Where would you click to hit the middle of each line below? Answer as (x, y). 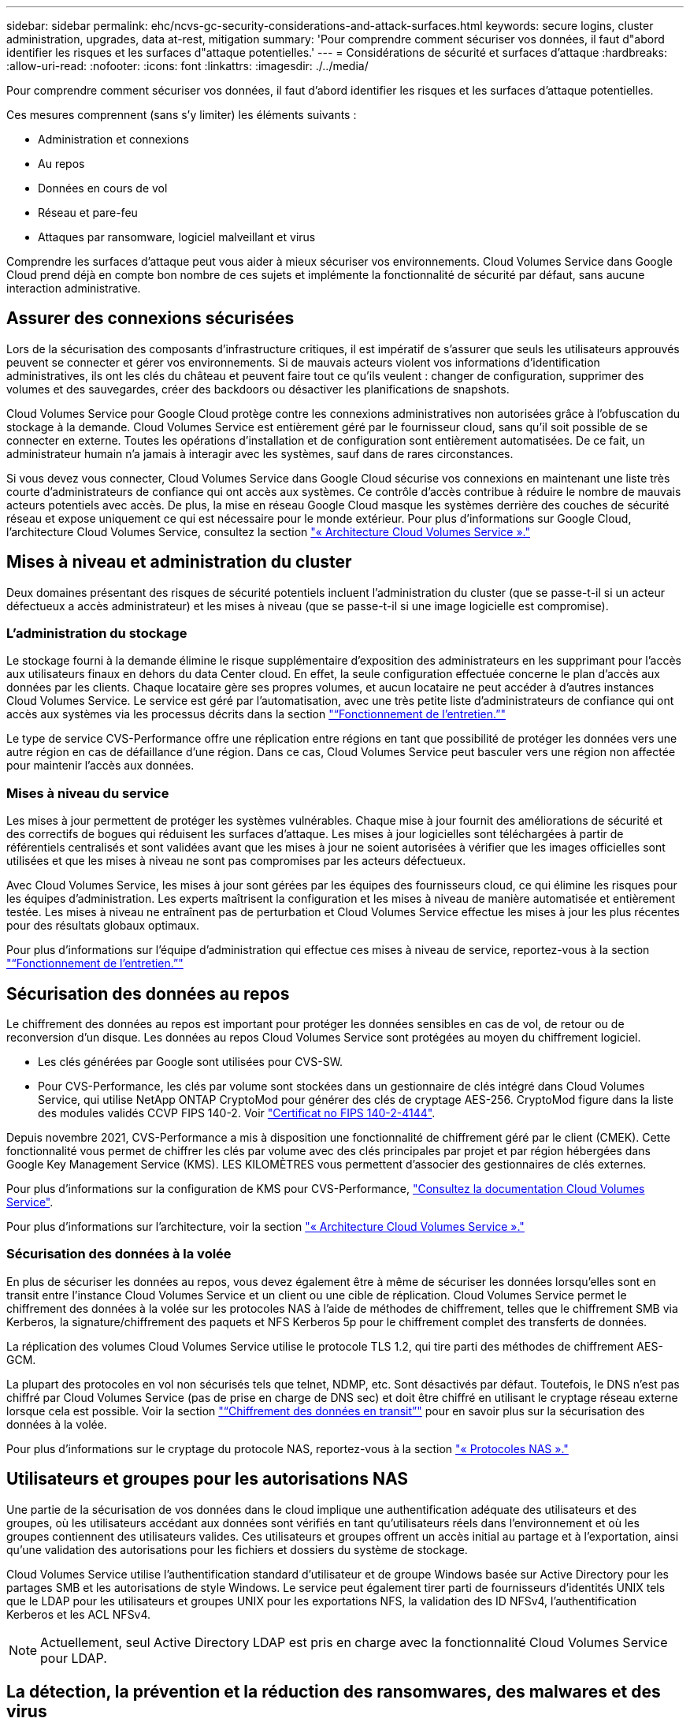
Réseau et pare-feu (88, 212)
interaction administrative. (74, 288)
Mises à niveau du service (88, 793)
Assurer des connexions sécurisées (150, 319)
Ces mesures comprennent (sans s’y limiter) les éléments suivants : (182, 115)
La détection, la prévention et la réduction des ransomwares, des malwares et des (334, 1692)
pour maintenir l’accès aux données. (100, 766)
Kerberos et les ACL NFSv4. (79, 1614)
